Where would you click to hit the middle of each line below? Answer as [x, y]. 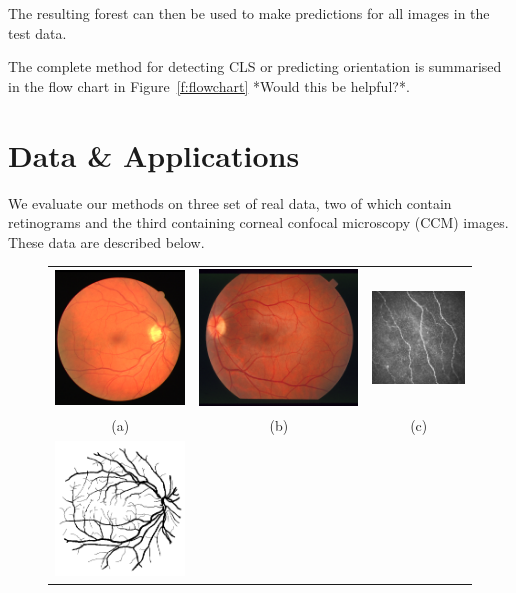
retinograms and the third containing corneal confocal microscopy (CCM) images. [258, 222]
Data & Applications [154, 154]
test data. [37, 32]
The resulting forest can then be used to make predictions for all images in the [249, 13]
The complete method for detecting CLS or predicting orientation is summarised [255, 66]
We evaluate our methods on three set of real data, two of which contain [230, 202]
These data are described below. [106, 241]
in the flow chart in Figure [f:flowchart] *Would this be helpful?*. [209, 85]
